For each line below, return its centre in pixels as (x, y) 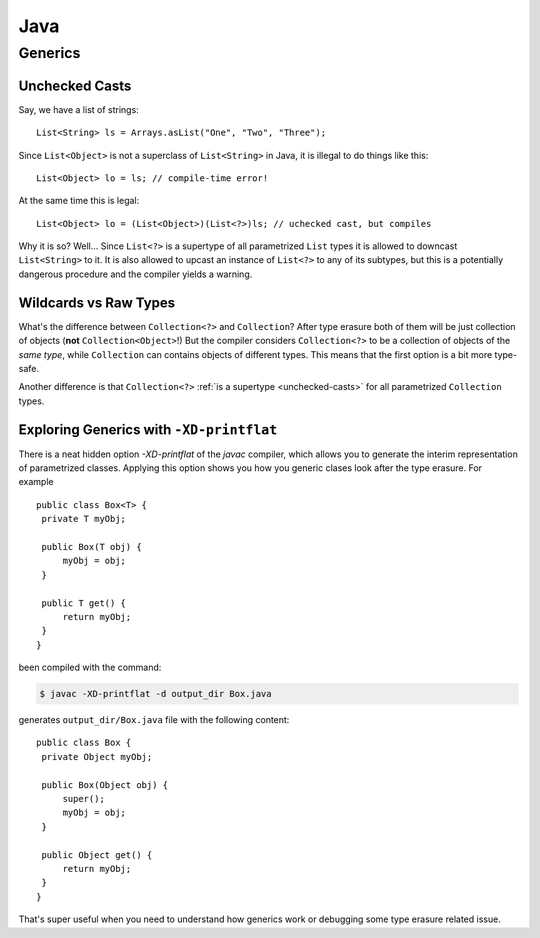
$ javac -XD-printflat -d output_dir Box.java (155, 694)
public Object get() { (97, 854)
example (36, 482)
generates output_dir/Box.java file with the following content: (154, 720)
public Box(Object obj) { (105, 784)
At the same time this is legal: (79, 201)
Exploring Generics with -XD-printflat (148, 429)
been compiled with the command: (90, 667)
